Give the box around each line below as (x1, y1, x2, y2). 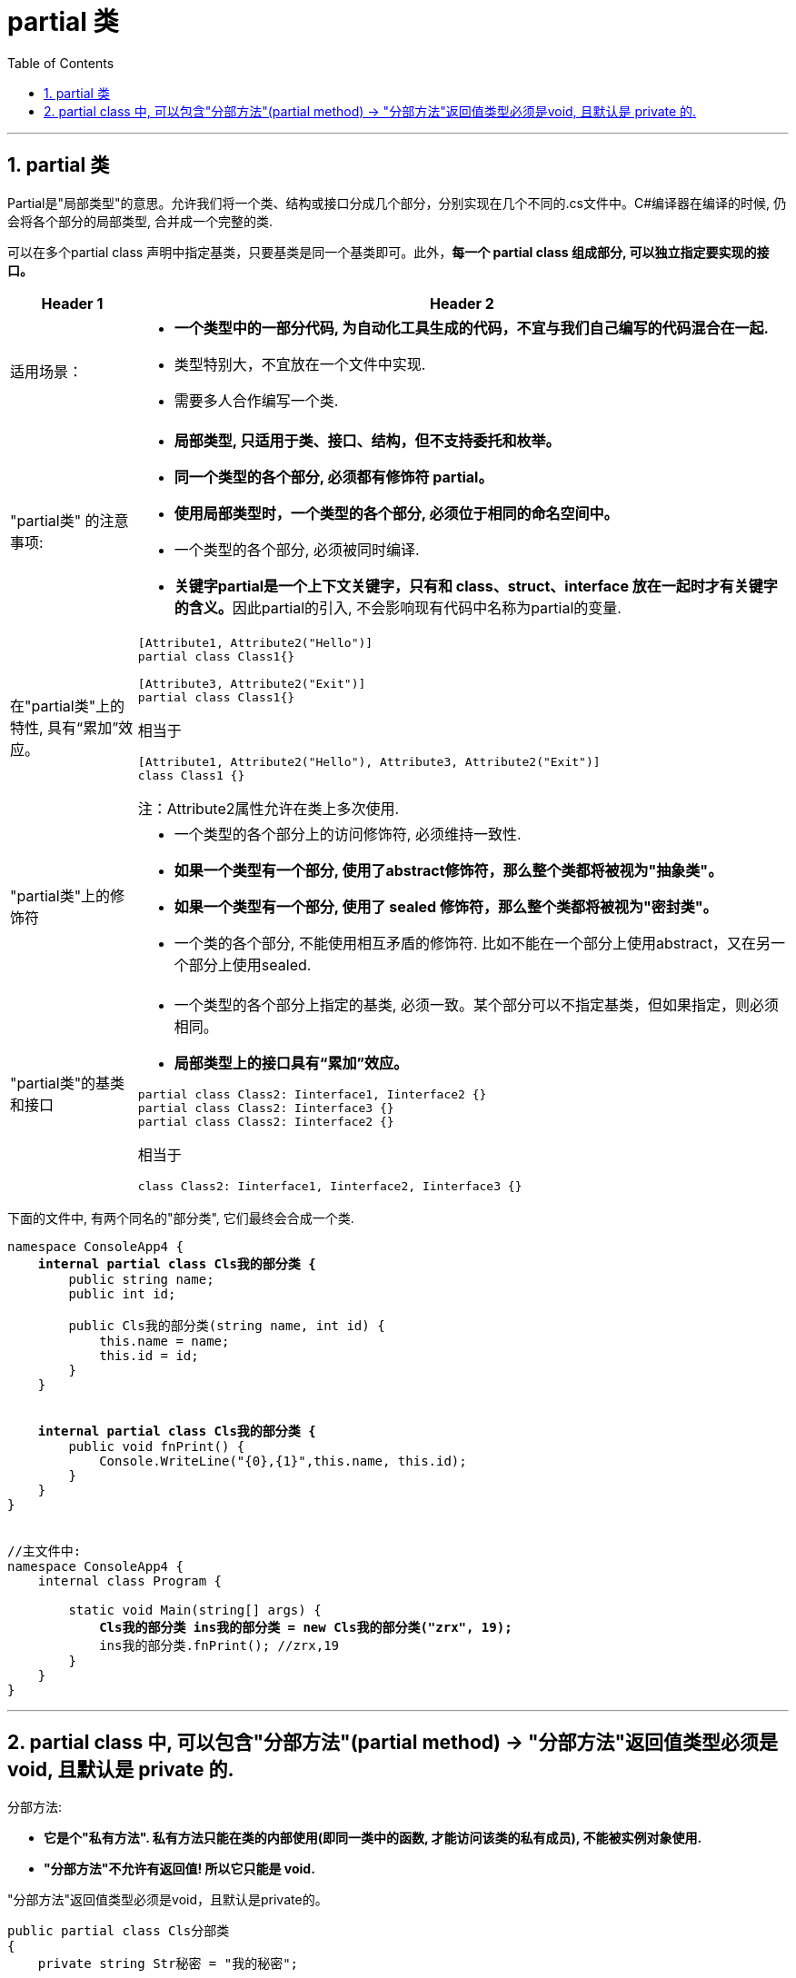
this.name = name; (99, 1333, 230, 1348)
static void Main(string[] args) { (68, 1602, 322, 1617)
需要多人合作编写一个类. (174, 391, 339, 410)
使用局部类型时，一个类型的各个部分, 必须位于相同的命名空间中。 (174, 503, 619, 522)
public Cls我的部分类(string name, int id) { (68, 1317, 385, 1333)
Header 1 (41, 293, 104, 313)
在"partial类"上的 (10, 697, 125, 716)
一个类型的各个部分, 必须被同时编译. (174, 540, 420, 559)
